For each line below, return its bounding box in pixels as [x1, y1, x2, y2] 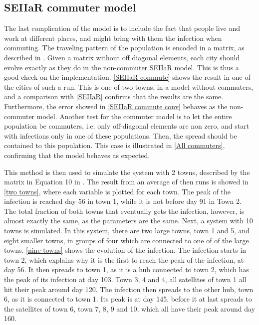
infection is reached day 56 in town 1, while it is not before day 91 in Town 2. [4, 196, 242, 206]
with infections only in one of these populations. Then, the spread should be [4, 130, 237, 141]
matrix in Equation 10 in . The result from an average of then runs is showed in [4, 176, 249, 187]
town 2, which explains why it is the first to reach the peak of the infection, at [4, 254, 244, 265]
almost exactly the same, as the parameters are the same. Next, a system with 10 [4, 215, 253, 226]
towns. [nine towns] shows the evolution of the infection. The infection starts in [4, 245, 247, 255]
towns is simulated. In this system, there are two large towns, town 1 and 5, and [4, 225, 250, 236]
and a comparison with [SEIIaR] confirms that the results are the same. [4, 91, 224, 102]
